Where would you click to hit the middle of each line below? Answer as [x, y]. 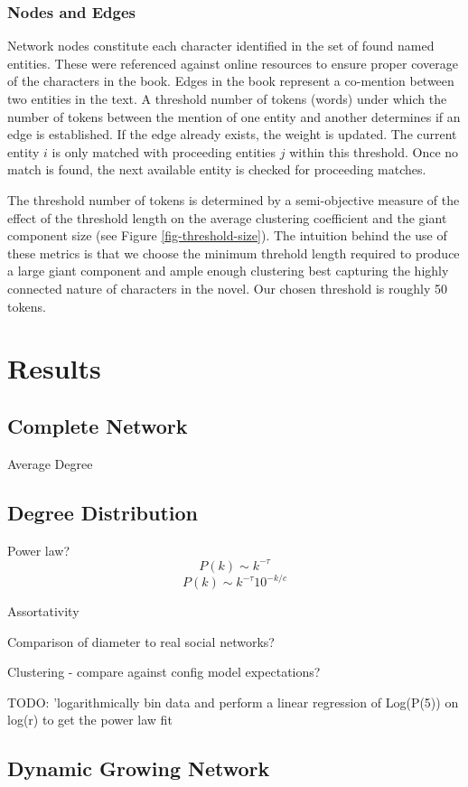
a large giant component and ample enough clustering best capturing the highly [228, 271]
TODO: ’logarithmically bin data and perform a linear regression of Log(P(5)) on [233, 702]
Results [54, 368]
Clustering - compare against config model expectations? [164, 672]
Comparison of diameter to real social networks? [141, 641]
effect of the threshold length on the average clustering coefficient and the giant [227, 217]
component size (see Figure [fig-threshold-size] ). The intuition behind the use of [227, 235]
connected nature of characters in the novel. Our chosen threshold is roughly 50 [228, 288]
